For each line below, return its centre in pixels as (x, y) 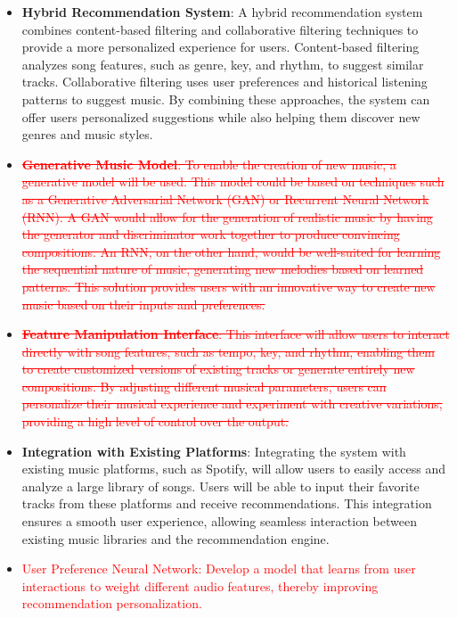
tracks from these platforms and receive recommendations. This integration (227, 503)
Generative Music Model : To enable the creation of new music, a (209, 164)
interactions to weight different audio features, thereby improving (200, 585)
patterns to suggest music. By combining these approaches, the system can (226, 99)
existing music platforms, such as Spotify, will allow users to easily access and (234, 469)
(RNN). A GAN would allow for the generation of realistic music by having (227, 216)
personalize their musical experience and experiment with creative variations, (232, 404)
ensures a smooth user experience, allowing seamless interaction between (219, 521)
